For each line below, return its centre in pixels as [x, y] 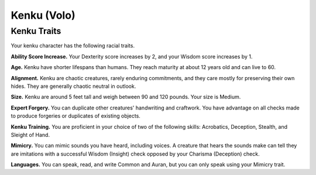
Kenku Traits [36, 31]
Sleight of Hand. [30, 135]
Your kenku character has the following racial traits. [73, 46]
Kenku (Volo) [43, 15]
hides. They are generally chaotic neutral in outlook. [73, 86]
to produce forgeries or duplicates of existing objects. [75, 116]
